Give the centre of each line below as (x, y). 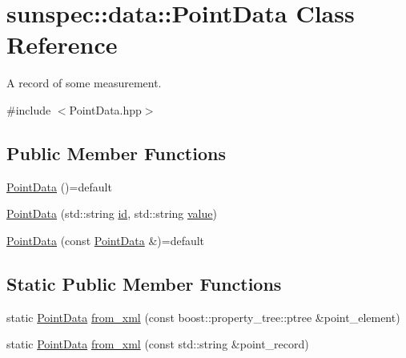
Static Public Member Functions (144, 283)
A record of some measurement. (84, 83)
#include (29, 109)
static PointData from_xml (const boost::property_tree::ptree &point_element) (203, 317)
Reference (62, 44)
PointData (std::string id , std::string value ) (112, 213)
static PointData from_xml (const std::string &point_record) (158, 344)
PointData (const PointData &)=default (106, 240)
